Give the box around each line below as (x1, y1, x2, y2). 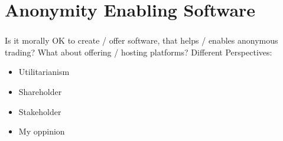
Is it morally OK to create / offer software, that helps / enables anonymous (5, 34, 278, 47)
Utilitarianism (18, 65, 70, 78)
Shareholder (18, 86, 62, 98)
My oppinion (18, 125, 65, 137)
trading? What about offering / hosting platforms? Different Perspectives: (5, 45, 272, 58)
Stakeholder (18, 105, 61, 117)
